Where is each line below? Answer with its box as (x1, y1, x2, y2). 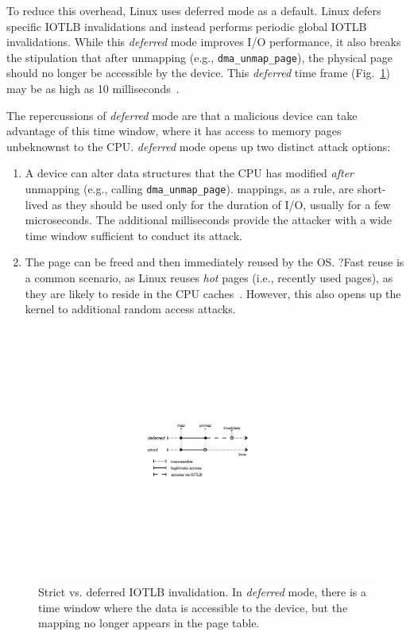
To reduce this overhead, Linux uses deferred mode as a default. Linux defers (6, 2, 381, 18)
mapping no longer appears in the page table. (38, 615, 260, 631)
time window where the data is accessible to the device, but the (38, 599, 348, 615)
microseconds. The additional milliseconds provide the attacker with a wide (25, 211, 393, 228)
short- (357, 180, 386, 196)
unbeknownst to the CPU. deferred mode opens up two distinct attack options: (6, 138, 391, 154)
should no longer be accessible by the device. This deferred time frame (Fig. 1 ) (6, 64, 390, 81)
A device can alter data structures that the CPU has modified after (25, 165, 354, 181)
